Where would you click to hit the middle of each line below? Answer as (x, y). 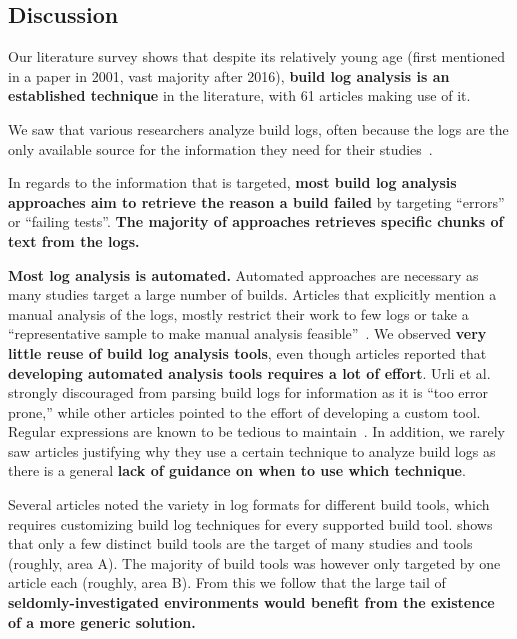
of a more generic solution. (102, 621)
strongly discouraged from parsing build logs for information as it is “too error (248, 392)
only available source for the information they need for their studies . (220, 148)
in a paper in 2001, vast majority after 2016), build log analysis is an (229, 75)
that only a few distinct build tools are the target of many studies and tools (240, 543)
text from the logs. (74, 240)
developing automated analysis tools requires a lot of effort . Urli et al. (249, 372)
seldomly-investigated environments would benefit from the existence (251, 602)
